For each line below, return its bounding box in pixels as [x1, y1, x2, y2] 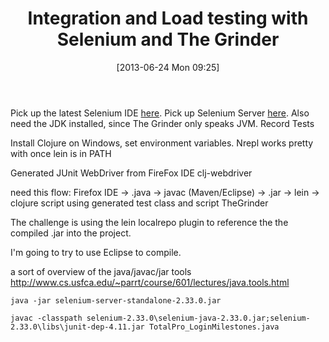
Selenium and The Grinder [56, 28, 280, 51]
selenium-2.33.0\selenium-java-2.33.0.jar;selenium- [86, 313, 311, 323]
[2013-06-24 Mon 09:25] [116, 61, 220, 73]
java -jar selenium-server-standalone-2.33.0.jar [10, 295, 222, 306]
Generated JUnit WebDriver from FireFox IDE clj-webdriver [10, 167, 253, 179]
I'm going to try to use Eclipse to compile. [10, 246, 182, 258]
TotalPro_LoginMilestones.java [148, 322, 280, 332]
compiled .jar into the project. [10, 227, 132, 239]
